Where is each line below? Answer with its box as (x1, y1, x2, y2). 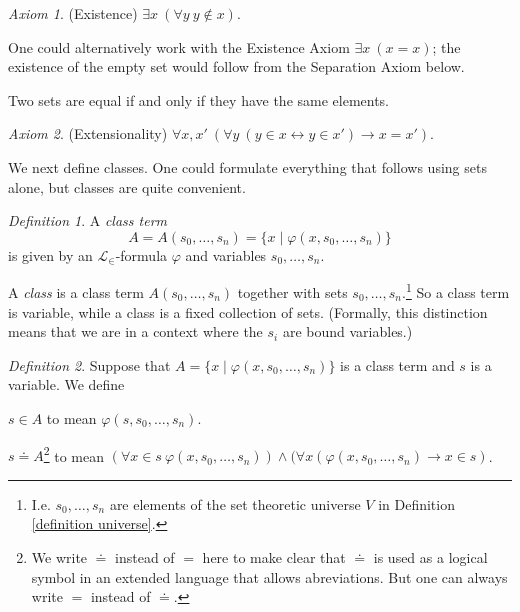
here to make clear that (202, 547, 346, 567)
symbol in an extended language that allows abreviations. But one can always (31, 566, 508, 587)
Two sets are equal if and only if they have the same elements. (8, 89, 390, 110)
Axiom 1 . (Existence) (8, 3, 138, 23)
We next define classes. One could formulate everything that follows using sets (8, 156, 487, 177)
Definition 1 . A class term (8, 210, 167, 231)
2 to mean (43, 442, 105, 466)
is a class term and (340, 354, 455, 375)
